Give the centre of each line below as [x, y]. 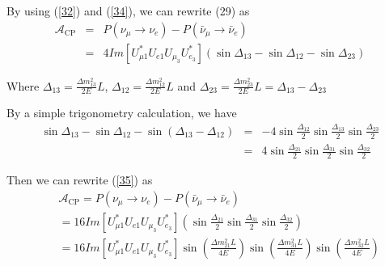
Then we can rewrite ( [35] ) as [80, 180]
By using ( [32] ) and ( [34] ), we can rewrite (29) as [128, 11]
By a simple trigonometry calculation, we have [122, 113]
